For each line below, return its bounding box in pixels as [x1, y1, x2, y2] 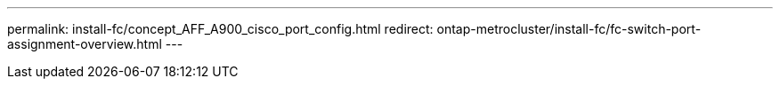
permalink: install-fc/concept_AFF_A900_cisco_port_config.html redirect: [7, 21, 434, 36]
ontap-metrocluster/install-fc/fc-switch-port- [436, 21, 702, 36]
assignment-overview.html [7, 36, 162, 51]
